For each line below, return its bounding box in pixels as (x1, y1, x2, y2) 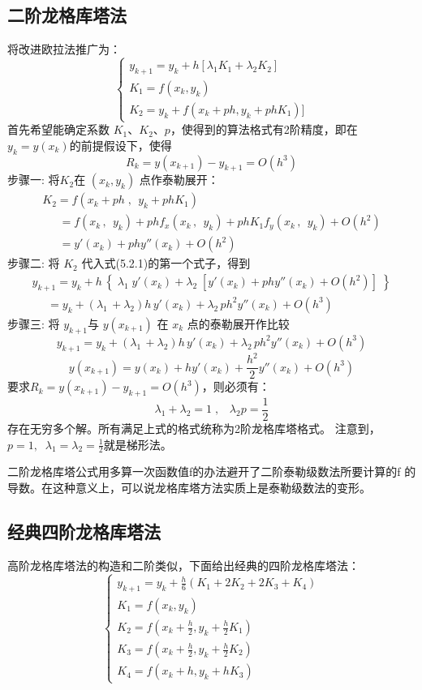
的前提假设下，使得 (69, 136, 172, 153)
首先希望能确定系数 (7, 121, 110, 138)
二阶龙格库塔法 (7, 2, 127, 28)
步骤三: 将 (7, 315, 60, 332)
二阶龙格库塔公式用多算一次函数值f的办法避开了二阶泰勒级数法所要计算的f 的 (7, 463, 416, 480)
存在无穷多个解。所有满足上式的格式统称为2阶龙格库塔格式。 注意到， (7, 419, 381, 436)
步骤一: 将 (7, 171, 60, 188)
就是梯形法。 (103, 435, 172, 452)
